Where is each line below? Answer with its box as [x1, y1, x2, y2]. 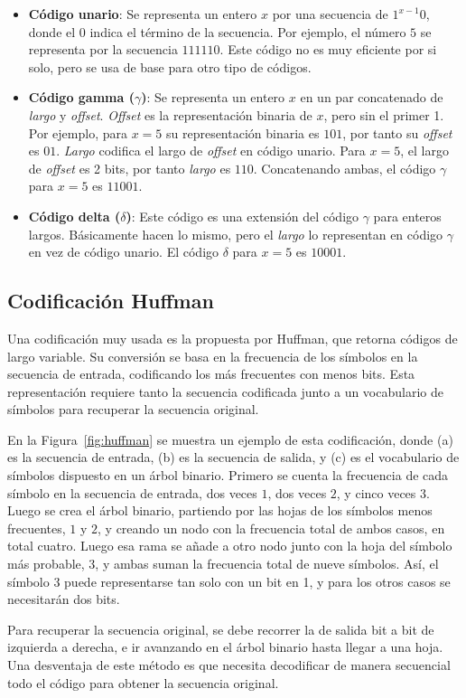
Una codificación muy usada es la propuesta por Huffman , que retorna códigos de [7, 328, 458, 347]
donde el [28, 22, 76, 41]
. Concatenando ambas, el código [253, 158, 436, 177]
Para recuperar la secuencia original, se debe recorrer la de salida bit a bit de [7, 619, 434, 638]
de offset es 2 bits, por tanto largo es [28, 158, 231, 177]
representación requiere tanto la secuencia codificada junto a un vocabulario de [7, 382, 443, 401]
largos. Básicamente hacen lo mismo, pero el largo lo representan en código [28, 224, 443, 243]
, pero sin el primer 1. [323, 105, 444, 124]
